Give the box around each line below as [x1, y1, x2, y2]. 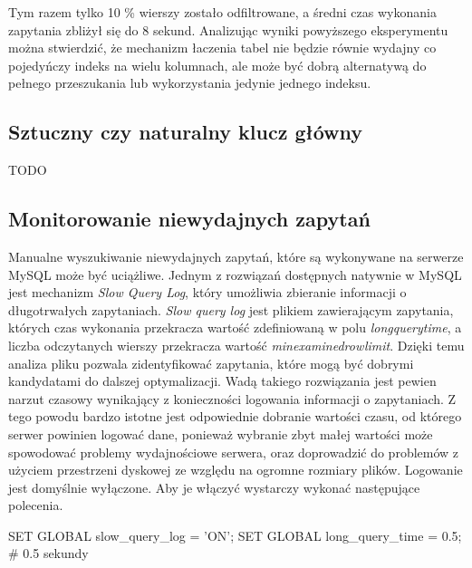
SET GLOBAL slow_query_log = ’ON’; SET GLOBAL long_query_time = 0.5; [8, 525, 462, 544]
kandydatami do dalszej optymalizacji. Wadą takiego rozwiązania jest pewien [8, 371, 437, 390]
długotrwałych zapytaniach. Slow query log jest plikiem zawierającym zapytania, [8, 300, 454, 319]
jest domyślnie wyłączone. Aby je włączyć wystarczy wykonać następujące [8, 477, 420, 496]
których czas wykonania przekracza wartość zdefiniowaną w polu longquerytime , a [8, 318, 462, 337]
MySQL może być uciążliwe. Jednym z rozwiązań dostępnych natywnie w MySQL [8, 265, 462, 284]
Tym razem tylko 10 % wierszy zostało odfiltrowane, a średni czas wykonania [8, 3, 437, 21]
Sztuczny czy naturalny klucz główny [8, 118, 363, 146]
